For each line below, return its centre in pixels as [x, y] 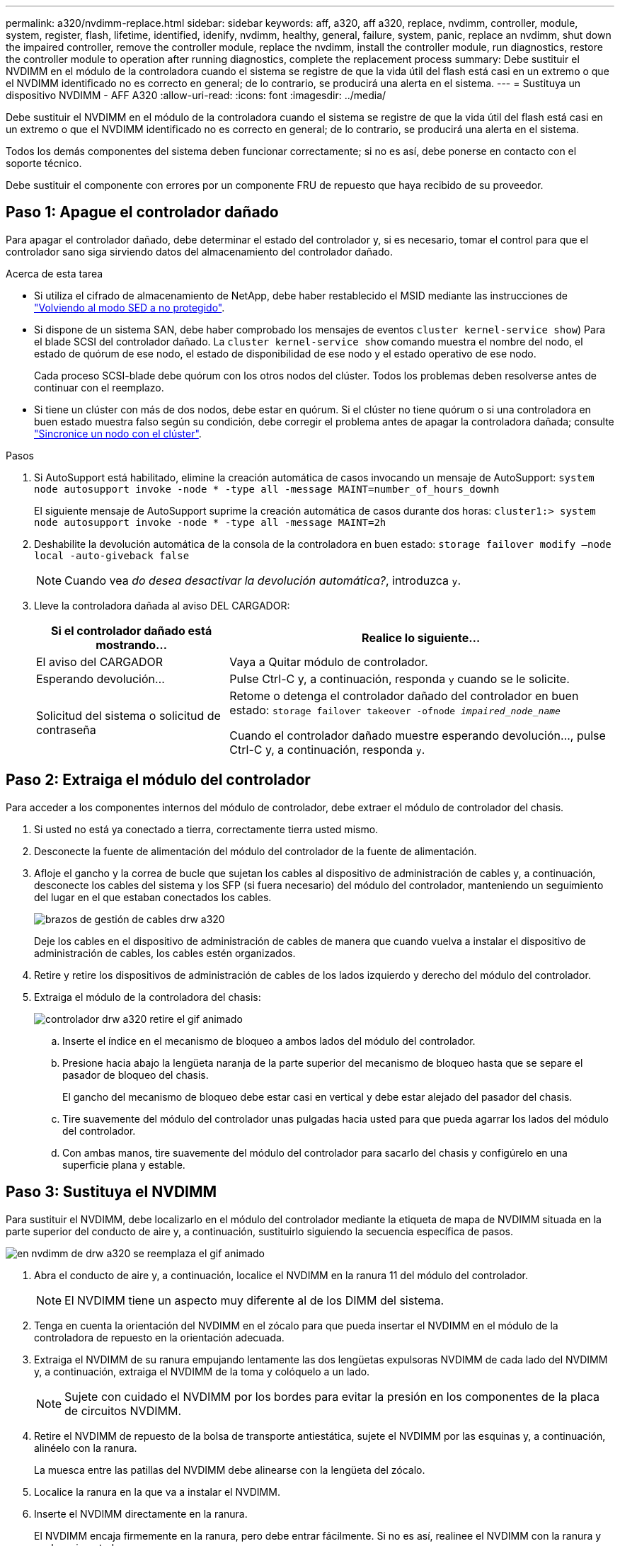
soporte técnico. [44, 163]
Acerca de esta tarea [54, 273]
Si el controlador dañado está [132, 630]
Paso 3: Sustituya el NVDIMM [111, 1192]
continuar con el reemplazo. [99, 387]
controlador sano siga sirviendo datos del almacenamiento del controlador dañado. [199, 251]
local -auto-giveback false [112, 555]
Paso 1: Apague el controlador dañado [142, 212]
